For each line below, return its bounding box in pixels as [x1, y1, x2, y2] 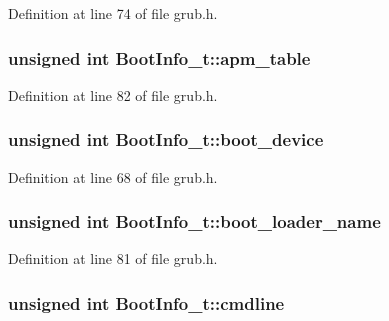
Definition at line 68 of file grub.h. [8, 166, 218, 187]
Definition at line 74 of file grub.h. [8, 3, 218, 23]
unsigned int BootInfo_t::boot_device [8, 127, 324, 152]
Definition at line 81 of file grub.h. [8, 248, 218, 269]
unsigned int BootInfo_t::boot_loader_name [8, 209, 381, 234]
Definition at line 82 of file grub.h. [8, 84, 218, 105]
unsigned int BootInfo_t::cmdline [8, 290, 285, 315]
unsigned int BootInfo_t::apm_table [8, 45, 311, 70]
